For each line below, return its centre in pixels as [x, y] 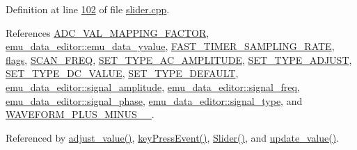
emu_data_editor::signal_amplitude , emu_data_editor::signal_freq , [153, 86]
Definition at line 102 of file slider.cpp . [88, 9]
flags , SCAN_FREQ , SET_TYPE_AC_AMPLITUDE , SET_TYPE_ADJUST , [179, 59]
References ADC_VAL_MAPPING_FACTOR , [108, 32]
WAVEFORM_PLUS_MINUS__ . [80, 114]
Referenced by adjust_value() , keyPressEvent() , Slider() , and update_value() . [173, 137]
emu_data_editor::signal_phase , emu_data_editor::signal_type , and [154, 100]
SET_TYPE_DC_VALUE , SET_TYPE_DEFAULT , [122, 73]
